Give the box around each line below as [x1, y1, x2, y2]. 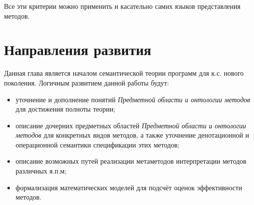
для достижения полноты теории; [15, 104, 116, 114]
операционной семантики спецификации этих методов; [15, 139, 180, 149]
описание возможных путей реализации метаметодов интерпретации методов [15, 156, 247, 166]
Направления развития [4, 39, 152, 59]
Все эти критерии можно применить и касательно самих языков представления [4, 1, 241, 11]
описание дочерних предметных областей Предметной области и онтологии [15, 120, 246, 130]
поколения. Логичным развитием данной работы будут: [4, 77, 169, 88]
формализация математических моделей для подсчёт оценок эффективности [15, 182, 242, 192]
